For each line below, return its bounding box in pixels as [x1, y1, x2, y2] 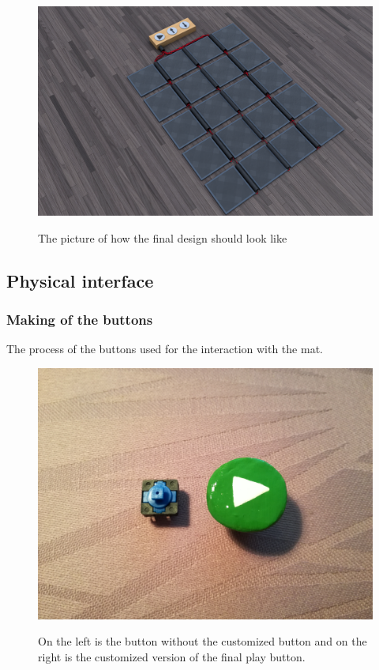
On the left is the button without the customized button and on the [38, 633, 367, 649]
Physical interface [6, 268, 154, 292]
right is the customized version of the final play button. [38, 648, 306, 664]
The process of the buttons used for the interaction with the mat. [6, 341, 323, 357]
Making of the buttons [6, 309, 153, 329]
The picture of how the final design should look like [38, 229, 287, 246]
